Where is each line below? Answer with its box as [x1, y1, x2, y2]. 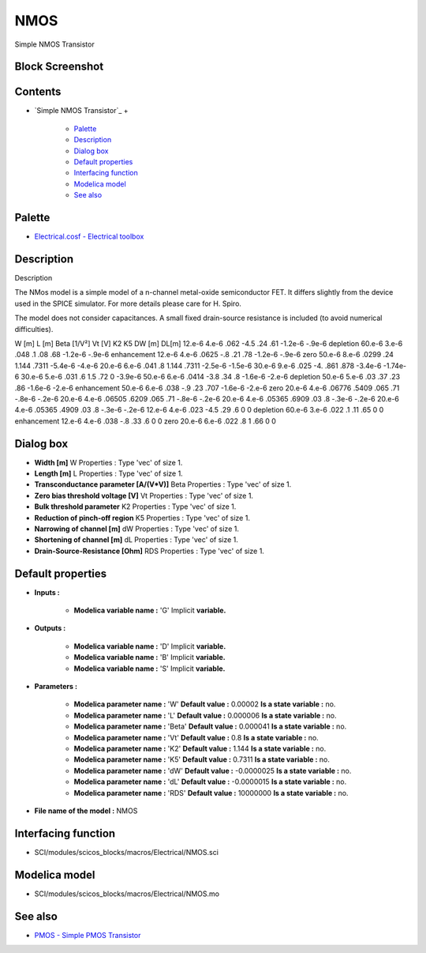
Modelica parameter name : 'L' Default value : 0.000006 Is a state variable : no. [73, 710, 337, 720]
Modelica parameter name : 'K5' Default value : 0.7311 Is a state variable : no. [73, 755, 331, 764]
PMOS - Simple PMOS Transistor [34, 930, 141, 940]
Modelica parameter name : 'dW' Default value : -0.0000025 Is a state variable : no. [73, 766, 352, 775]
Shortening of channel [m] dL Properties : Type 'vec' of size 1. [34, 535, 238, 544]
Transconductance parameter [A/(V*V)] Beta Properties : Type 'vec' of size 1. [34, 480, 292, 489]
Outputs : [34, 623, 66, 633]
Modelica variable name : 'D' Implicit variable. [73, 641, 226, 651]
